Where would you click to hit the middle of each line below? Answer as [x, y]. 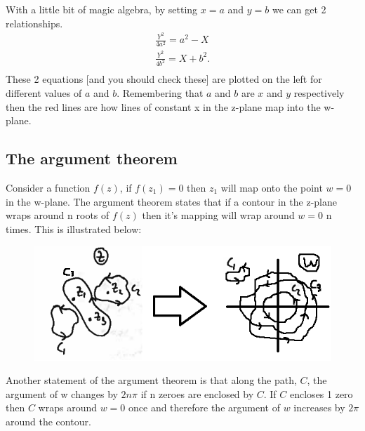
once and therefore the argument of [204, 407]
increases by [319, 407]
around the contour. [48, 421]
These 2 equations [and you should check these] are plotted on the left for [164, 79]
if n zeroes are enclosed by [197, 393]
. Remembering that [160, 93]
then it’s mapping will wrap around [218, 215]
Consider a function [48, 188]
